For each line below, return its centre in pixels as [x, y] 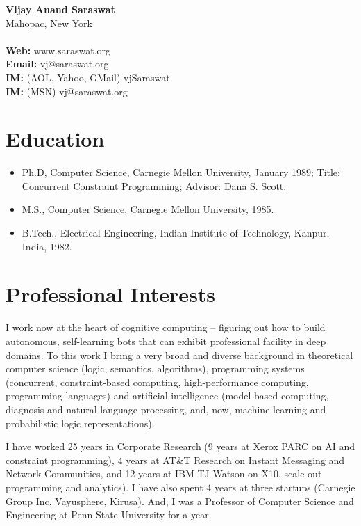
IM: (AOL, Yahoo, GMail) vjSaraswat [88, 77]
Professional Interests [111, 294]
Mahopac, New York [49, 23]
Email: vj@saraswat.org [57, 64]
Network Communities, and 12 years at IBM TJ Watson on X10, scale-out [164, 473]
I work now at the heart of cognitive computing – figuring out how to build [166, 327]
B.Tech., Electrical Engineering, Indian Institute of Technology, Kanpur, [176, 233]
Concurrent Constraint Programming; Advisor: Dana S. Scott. [154, 185]
